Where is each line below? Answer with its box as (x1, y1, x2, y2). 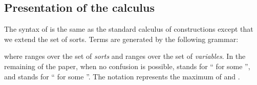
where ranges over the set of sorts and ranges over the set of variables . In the (4, 51, 246, 61)
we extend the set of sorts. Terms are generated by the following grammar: (4, 33, 239, 44)
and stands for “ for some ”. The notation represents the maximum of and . (4, 71, 240, 81)
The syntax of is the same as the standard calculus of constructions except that (4, 24, 253, 34)
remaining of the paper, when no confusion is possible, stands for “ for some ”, (4, 60, 250, 71)
